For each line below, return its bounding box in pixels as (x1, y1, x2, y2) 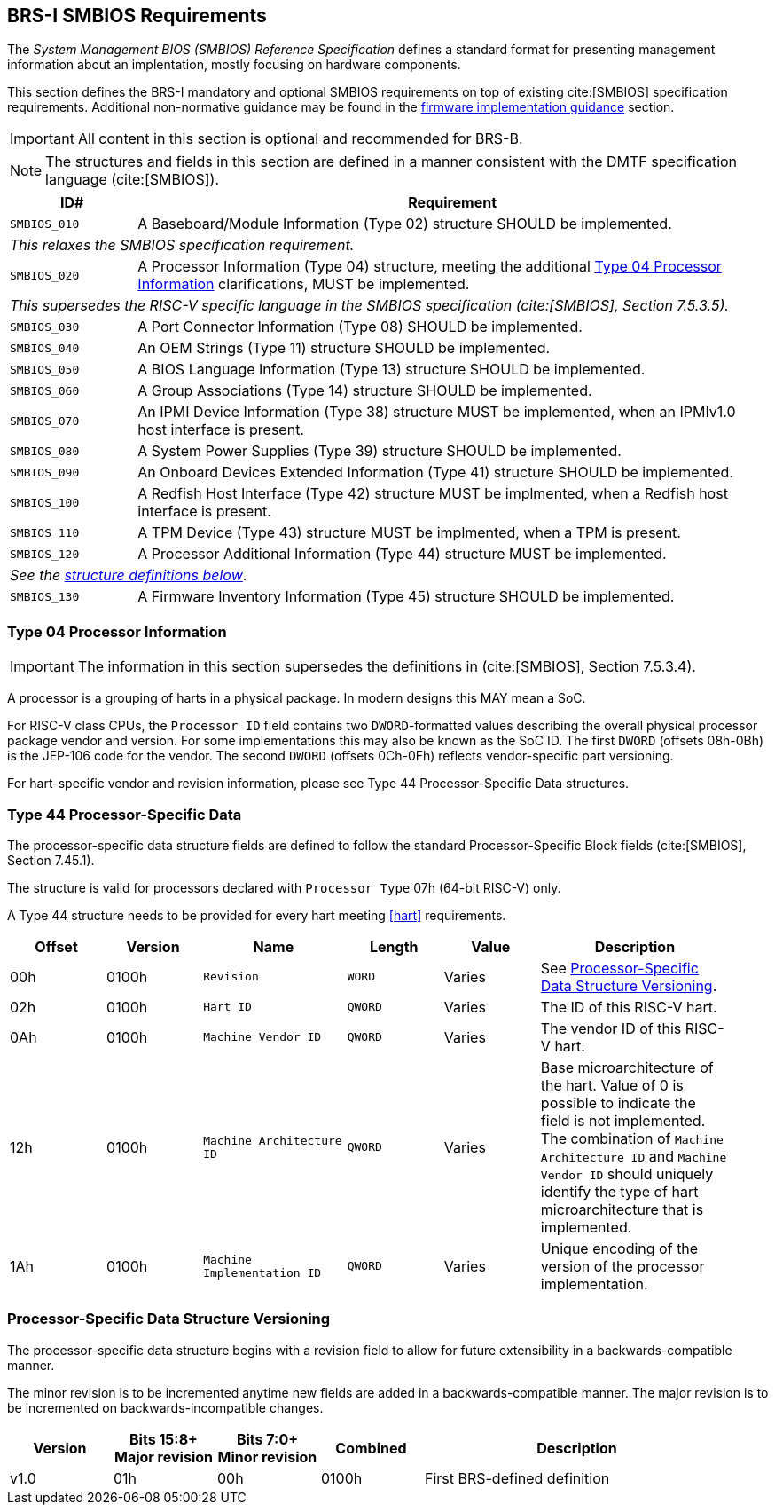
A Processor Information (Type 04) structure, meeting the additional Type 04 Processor (137, 257, 722, 276)
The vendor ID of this (540, 1019, 682, 1037)
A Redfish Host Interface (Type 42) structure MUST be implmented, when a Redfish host (137, 484, 728, 503)
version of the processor (540, 1256, 705, 1275)
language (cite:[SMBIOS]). (45, 170, 220, 189)
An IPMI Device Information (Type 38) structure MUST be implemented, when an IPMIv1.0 (137, 403, 736, 421)
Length (369, 937, 419, 956)
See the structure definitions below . (10, 566, 247, 585)
